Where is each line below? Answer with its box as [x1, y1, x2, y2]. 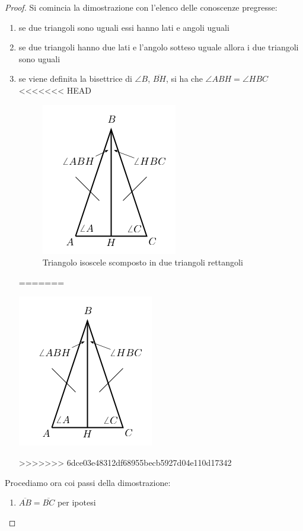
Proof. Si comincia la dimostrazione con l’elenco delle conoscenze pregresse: [5, 1, 278, 13]
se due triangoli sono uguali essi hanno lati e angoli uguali [18, 21, 229, 33]
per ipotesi [57, 496, 96, 508]
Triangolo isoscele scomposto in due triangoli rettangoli [42, 256, 243, 268]
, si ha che [165, 72, 203, 85]
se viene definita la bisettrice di [18, 72, 132, 85]
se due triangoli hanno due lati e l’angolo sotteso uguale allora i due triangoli [18, 41, 299, 53]
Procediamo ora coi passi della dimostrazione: [5, 476, 171, 488]
